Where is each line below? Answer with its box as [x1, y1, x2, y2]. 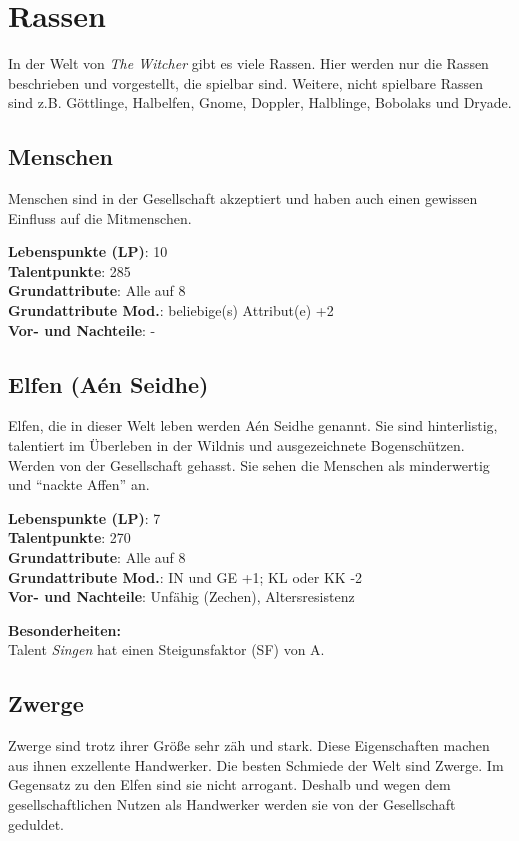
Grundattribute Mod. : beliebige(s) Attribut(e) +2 [8, 300, 334, 321]
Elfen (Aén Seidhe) [8, 368, 209, 399]
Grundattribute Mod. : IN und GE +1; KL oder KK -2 [8, 566, 363, 587]
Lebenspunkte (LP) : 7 [8, 507, 161, 528]
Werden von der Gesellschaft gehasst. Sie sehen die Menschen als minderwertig [8, 454, 490, 475]
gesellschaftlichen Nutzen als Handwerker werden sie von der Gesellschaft [8, 793, 456, 814]
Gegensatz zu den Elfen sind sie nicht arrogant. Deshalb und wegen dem [8, 774, 451, 795]
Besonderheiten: [8, 619, 121, 640]
